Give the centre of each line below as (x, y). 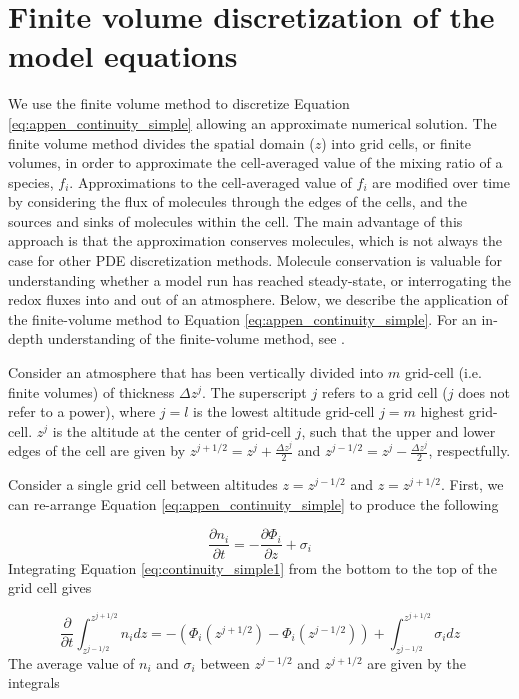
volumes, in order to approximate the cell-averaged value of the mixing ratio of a (255, 162)
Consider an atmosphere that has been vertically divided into (196, 372)
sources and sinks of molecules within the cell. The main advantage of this (235, 220)
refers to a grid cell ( (384, 391)
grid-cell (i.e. (443, 372)
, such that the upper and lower (398, 430)
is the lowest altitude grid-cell (284, 411)
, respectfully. (469, 450)
